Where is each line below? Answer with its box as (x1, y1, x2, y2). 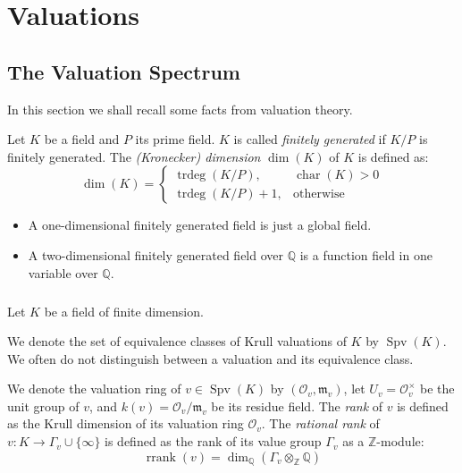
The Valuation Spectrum (7, 57, 240, 85)
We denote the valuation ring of (7, 379, 181, 398)
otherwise (293, 187, 345, 200)
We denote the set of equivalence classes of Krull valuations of (7, 332, 347, 351)
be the (419, 379, 455, 398)
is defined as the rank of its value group (105, 432, 322, 451)
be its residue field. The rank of (211, 396, 383, 415)
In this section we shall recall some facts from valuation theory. (7, 99, 353, 118)
